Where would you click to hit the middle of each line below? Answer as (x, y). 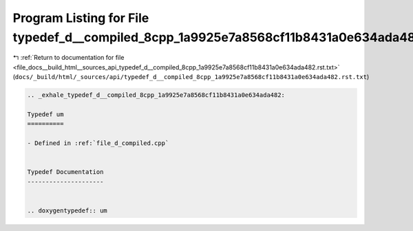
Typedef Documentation (65, 172)
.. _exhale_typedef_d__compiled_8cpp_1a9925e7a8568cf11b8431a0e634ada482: (156, 95)
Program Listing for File (81, 18)
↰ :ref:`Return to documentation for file (68, 58)
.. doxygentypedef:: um (67, 210)
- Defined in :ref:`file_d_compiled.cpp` (98, 143)
